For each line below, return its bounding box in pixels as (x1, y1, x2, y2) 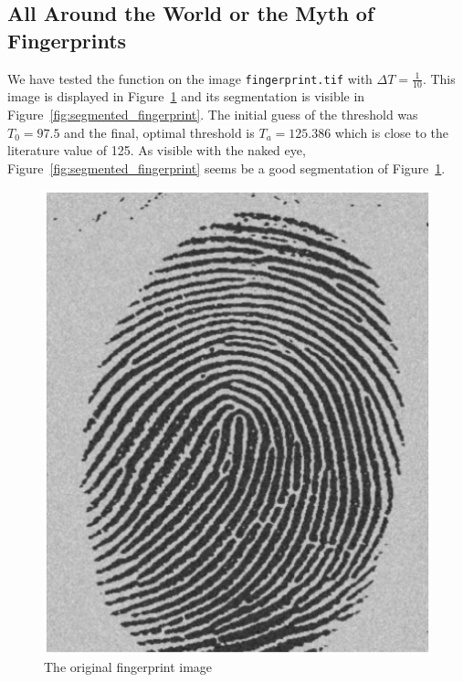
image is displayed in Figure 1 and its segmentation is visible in (7, 87, 365, 106)
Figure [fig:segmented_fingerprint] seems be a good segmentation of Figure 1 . (7, 158, 446, 177)
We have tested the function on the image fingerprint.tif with (7, 68, 373, 88)
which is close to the (334, 122, 448, 142)
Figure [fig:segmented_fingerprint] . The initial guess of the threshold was (7, 105, 418, 124)
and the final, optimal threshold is (64, 122, 255, 142)
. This (422, 68, 456, 88)
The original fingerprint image (44, 657, 213, 677)
